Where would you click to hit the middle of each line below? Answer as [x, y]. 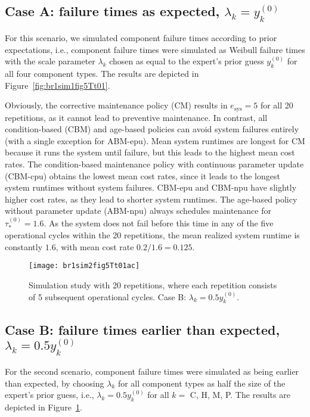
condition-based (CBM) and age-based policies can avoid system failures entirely [152, 129]
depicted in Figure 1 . [44, 407]
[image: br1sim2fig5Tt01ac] [84, 266]
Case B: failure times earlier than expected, [142, 329]
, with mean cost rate [95, 246]
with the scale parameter [50, 61]
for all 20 [277, 105]
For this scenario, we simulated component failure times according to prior [141, 38]
